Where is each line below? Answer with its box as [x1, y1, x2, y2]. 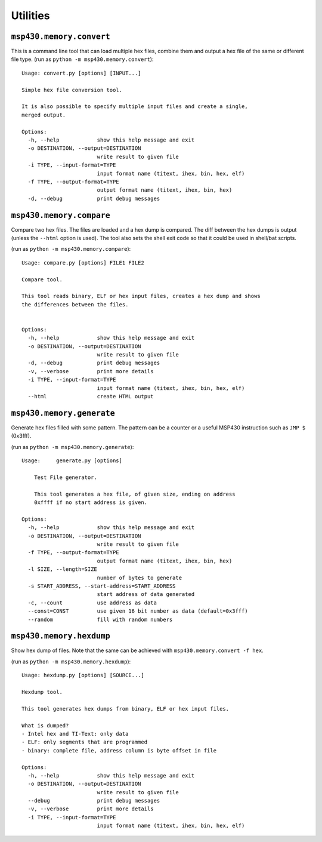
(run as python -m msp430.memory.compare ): [11, 245, 131, 253]
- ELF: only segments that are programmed [21, 739, 148, 746]
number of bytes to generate [97, 574, 182, 581]
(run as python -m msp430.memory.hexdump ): [11, 657, 131, 665]
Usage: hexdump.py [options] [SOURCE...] [21, 672, 144, 679]
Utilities [11, 9, 50, 22]
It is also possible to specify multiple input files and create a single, [21, 103, 248, 110]
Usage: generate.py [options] [21, 457, 122, 464]
